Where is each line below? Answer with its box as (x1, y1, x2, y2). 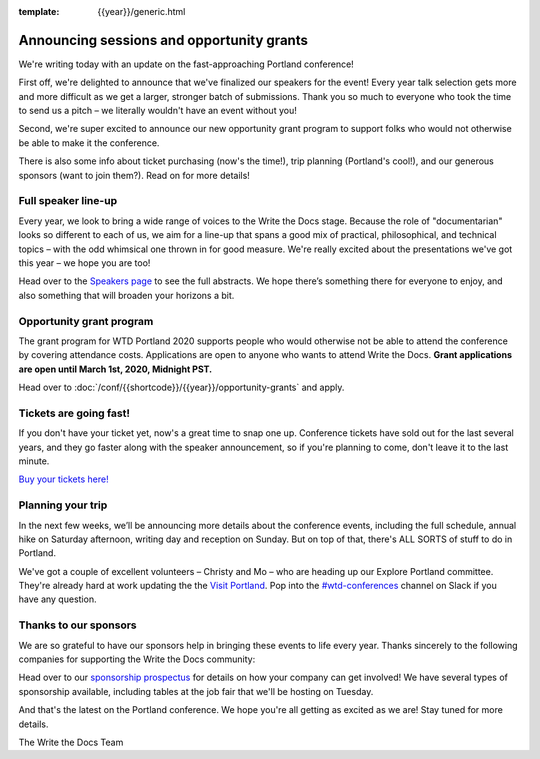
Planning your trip (18, 498, 108, 512)
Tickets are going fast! (18, 406, 130, 420)
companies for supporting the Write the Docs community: (18, 653, 256, 665)
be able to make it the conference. (18, 136, 160, 149)
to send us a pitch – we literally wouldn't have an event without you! (18, 105, 297, 117)
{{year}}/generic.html (97, 6, 186, 17)
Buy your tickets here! (18, 473, 109, 485)
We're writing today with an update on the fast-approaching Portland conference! (18, 58, 354, 70)
